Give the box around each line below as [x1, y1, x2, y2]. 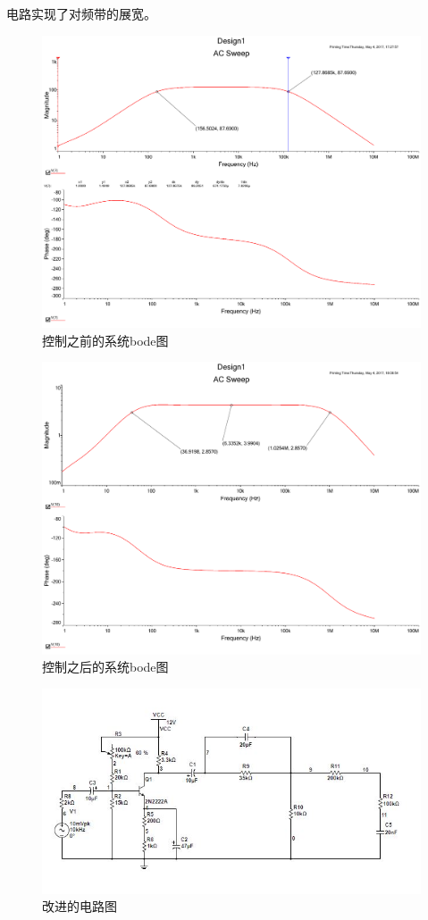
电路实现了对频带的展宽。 [6, 4, 156, 22]
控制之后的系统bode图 [42, 657, 169, 676]
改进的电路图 [42, 897, 117, 916]
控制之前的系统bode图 [42, 330, 169, 349]
